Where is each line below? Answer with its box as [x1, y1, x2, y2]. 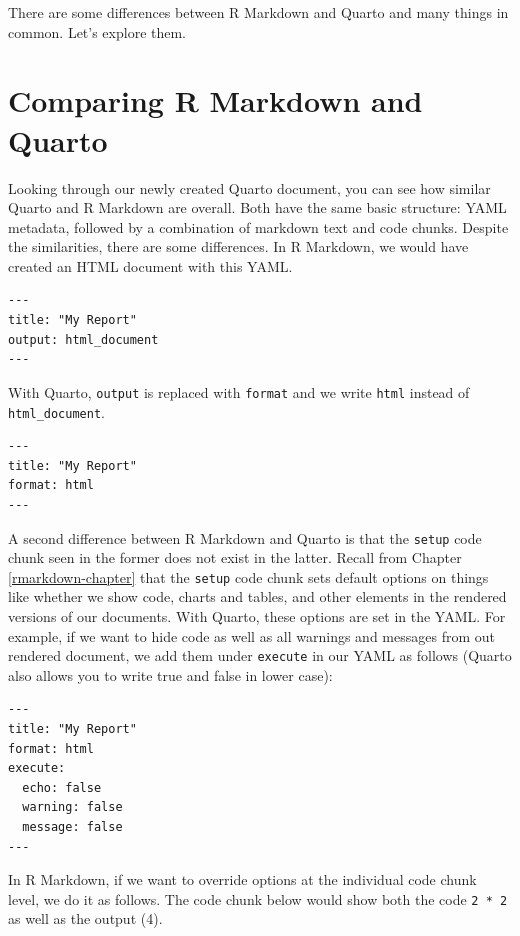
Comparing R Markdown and [8, 80, 423, 121]
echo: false [22, 780, 102, 795]
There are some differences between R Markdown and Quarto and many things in [8, 2, 509, 22]
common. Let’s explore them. [8, 21, 187, 42]
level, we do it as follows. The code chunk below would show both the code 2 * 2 [8, 888, 508, 909]
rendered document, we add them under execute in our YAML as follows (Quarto [8, 645, 512, 666]
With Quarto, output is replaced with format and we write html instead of [8, 381, 470, 402]
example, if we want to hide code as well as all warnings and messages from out [8, 625, 495, 646]
